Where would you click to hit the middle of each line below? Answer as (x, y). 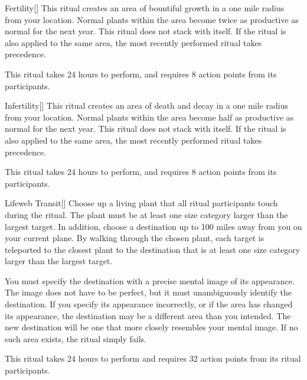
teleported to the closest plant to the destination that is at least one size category (153, 249)
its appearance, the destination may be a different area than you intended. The (148, 315)
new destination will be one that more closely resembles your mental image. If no (151, 327)
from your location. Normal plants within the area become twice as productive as (152, 19)
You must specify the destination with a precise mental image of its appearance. (150, 280)
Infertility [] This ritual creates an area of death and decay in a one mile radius (146, 105)
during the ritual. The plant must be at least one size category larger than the (146, 214)
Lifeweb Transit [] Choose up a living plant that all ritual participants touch (141, 203)
